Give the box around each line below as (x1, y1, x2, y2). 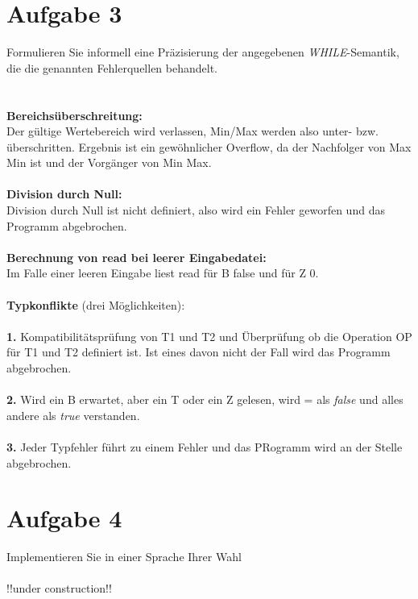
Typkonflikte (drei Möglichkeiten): (6, 296, 185, 313)
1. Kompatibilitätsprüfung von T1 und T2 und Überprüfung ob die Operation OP (6, 327, 412, 344)
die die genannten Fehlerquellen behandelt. (6, 59, 217, 76)
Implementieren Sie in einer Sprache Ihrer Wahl (6, 548, 242, 565)
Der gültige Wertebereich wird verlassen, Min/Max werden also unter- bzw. (6, 123, 379, 139)
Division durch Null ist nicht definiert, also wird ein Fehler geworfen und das (6, 202, 385, 218)
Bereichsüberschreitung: (6, 106, 143, 123)
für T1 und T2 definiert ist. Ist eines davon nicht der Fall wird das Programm (6, 343, 391, 360)
